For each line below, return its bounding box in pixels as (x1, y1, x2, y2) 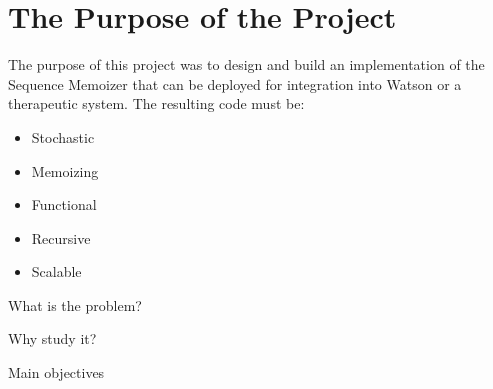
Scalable (31, 261, 82, 282)
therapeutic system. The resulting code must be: (8, 93, 305, 114)
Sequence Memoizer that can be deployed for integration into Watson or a (8, 73, 462, 94)
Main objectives (8, 362, 105, 383)
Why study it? (8, 328, 97, 349)
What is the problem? (8, 294, 142, 315)
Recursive (31, 227, 91, 248)
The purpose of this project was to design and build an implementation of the (8, 54, 485, 75)
